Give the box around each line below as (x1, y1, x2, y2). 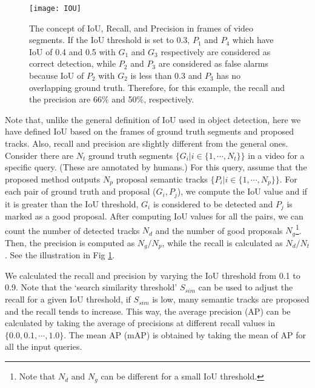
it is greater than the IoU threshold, (5, 197, 139, 210)
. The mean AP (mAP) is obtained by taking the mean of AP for (64, 328, 306, 341)
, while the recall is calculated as (162, 236, 283, 249)
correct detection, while (29, 57, 116, 70)
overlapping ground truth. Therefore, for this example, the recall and (29, 81, 285, 93)
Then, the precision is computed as (5, 236, 135, 249)
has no (216, 69, 241, 82)
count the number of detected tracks (5, 224, 140, 236)
